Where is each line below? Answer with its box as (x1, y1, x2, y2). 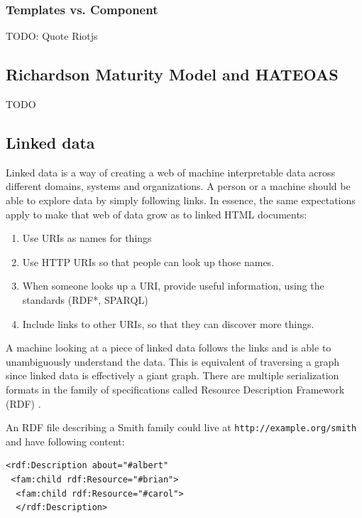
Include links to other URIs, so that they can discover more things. (22, 316, 314, 331)
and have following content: (6, 433, 125, 448)
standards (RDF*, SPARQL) (22, 292, 148, 307)
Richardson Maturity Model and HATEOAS (6, 63, 339, 85)
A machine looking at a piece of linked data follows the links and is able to (6, 340, 331, 355)
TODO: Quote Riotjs (6, 28, 98, 43)
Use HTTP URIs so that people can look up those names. (22, 254, 275, 269)
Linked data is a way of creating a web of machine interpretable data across (6, 164, 336, 179)
